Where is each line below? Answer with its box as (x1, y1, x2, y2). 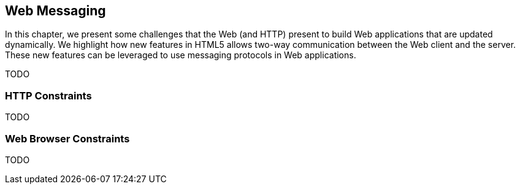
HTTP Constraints (5, 89, 92, 102)
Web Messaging (5, 3, 106, 18)
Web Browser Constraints (5, 132, 130, 145)
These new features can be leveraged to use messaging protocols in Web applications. (5, 50, 356, 61)
